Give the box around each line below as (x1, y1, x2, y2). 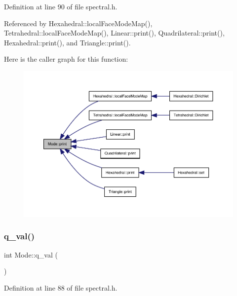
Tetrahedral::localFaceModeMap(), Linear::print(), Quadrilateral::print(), (4, 28, 225, 38)
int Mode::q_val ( (4, 249, 58, 259)
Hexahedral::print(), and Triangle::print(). (4, 37, 131, 47)
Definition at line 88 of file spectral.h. (4, 282, 118, 293)
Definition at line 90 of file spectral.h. (4, 1, 118, 11)
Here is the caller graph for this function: (4, 54, 128, 64)
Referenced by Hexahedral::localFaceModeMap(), (4, 18, 153, 28)
